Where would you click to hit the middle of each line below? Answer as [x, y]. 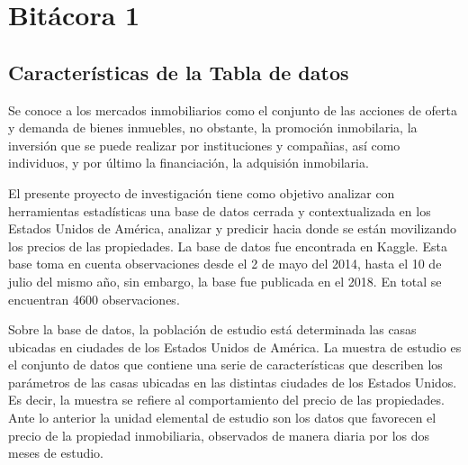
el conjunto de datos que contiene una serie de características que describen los [225, 365]
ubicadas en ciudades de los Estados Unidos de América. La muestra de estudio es [235, 346]
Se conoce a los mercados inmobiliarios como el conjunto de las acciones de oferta [233, 109]
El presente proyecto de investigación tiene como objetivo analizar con [202, 192]
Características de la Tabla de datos [179, 72]
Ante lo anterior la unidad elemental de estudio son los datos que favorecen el [222, 418]
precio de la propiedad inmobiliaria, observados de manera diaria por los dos [219, 435]
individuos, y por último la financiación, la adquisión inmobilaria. [189, 163]
